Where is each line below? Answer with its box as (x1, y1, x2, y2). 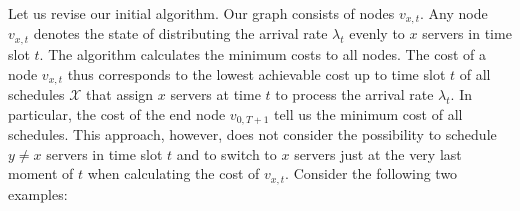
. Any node (420, 3, 488, 23)
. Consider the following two (285, 163, 458, 184)
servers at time (170, 83, 261, 104)
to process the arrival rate (275, 83, 434, 104)
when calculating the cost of (87, 163, 260, 184)
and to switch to (176, 143, 277, 164)
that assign (86, 83, 154, 104)
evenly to (349, 23, 405, 44)
